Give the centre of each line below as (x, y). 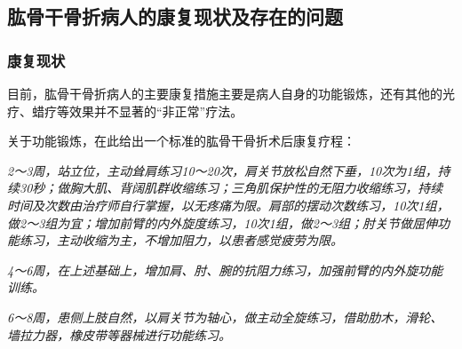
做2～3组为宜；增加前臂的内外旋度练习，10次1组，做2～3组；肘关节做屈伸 (223, 222)
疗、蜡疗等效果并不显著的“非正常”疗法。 (125, 111)
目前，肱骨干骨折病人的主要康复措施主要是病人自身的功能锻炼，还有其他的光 (231, 93)
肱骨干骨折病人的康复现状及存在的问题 (175, 16)
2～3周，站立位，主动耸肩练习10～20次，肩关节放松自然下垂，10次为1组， (223, 170)
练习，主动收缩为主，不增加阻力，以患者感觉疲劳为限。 (181, 240)
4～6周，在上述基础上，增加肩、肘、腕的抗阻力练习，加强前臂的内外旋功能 (225, 270)
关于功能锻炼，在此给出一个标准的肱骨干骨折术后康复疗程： (181, 141)
